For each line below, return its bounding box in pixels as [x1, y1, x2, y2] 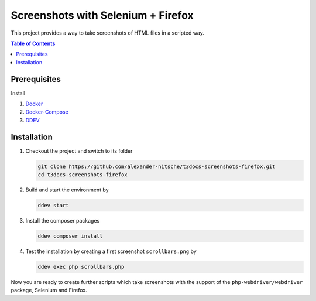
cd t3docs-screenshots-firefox [37, 172, 128, 178]
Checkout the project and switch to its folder [25, 147, 133, 155]
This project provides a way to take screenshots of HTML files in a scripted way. [11, 29, 205, 36]
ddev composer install [37, 233, 103, 240]
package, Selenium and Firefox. [11, 287, 87, 294]
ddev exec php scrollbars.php [37, 264, 125, 270]
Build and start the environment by [25, 186, 109, 193]
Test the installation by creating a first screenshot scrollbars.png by [25, 248, 197, 255]
